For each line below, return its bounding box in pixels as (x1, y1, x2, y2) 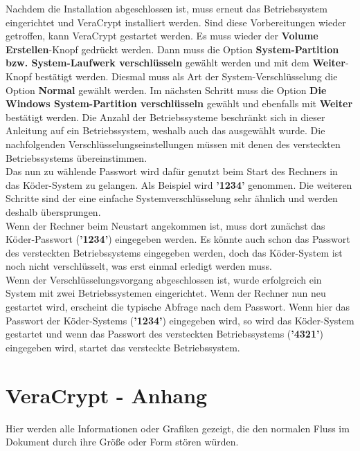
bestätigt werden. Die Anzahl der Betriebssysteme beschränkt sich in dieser (6, 109, 325, 124)
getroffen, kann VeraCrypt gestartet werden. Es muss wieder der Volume (6, 28, 318, 43)
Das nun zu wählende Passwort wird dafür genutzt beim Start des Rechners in (6, 164, 338, 178)
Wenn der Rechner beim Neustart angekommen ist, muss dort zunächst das (6, 218, 325, 232)
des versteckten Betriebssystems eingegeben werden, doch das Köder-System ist (6, 245, 343, 259)
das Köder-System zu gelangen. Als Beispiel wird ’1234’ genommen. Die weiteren (6, 177, 352, 192)
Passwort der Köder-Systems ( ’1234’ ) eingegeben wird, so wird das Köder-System (6, 313, 354, 327)
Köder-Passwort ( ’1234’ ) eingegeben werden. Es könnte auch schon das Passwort (6, 232, 350, 246)
